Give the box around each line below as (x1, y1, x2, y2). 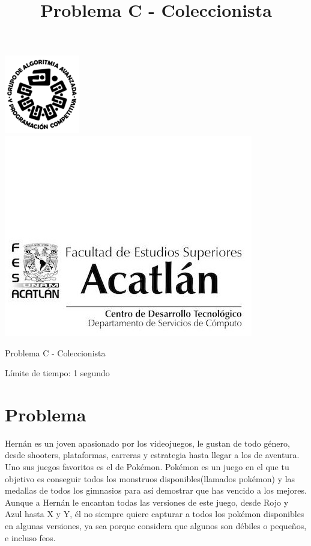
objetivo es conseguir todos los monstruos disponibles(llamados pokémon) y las (5, 472, 295, 485)
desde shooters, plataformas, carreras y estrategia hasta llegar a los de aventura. (5, 448, 300, 461)
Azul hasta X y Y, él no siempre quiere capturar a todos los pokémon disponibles (5, 507, 304, 520)
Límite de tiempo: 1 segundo (5, 367, 110, 379)
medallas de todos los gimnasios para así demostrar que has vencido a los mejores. (5, 484, 307, 497)
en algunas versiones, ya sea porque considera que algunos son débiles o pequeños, (5, 520, 307, 532)
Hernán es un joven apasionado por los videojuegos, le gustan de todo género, (5, 436, 290, 449)
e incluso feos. (5, 531, 56, 544)
